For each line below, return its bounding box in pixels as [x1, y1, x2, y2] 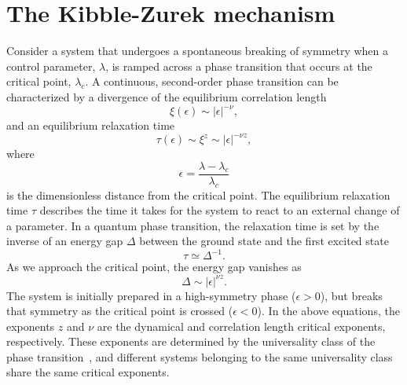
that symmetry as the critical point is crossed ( [6, 302, 233, 319]
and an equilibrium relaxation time [6, 117, 175, 133]
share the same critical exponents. [6, 364, 170, 380]
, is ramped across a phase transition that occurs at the [105, 57, 372, 74]
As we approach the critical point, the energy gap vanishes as [6, 258, 302, 275]
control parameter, [6, 57, 96, 74]
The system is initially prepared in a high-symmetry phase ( [6, 287, 296, 303]
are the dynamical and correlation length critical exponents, [97, 317, 386, 334]
